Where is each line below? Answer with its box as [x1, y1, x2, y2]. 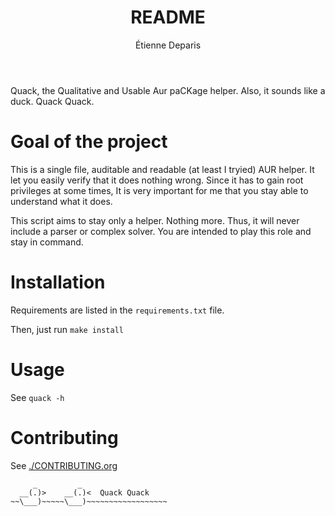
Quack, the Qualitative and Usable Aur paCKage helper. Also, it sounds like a [10, 84, 326, 96]
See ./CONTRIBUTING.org [10, 459, 118, 471]
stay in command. [10, 236, 84, 248]
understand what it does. [10, 195, 113, 207]
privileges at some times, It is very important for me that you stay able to [10, 184, 309, 196]
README [130, 6, 206, 29]
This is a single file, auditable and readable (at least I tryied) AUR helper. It [10, 163, 315, 175]
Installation [10, 271, 106, 294]
